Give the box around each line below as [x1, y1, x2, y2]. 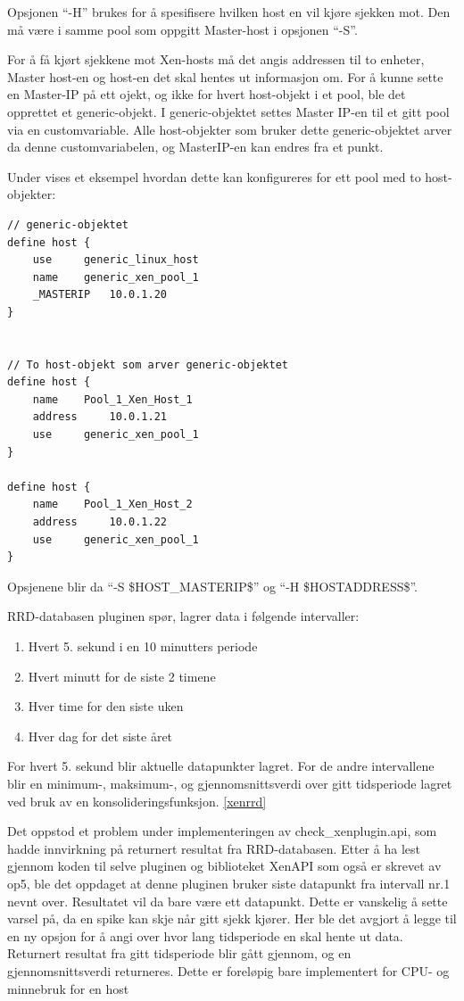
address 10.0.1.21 [32, 410, 167, 424]
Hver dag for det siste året [28, 726, 173, 745]
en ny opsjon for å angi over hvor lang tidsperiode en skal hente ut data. [7, 926, 403, 945]
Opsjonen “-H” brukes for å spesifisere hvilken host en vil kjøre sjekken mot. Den [7, 3, 451, 21]
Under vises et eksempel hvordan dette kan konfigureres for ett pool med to [7, 167, 421, 186]
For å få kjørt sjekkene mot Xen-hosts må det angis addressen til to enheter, [7, 50, 425, 69]
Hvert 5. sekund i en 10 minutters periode [28, 637, 258, 655]
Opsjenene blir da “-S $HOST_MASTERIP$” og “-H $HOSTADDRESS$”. [7, 576, 418, 595]
